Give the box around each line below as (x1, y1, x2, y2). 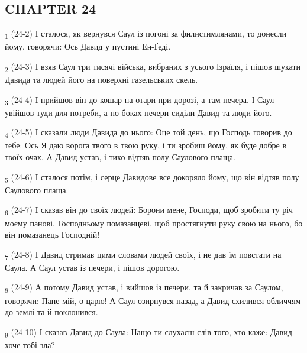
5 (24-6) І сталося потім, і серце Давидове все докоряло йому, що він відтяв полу (5, 170, 299, 184)
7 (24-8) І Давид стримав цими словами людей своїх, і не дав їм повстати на (5, 248, 282, 262)
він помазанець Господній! (5, 228, 100, 241)
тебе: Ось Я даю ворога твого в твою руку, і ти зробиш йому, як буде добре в (5, 139, 287, 151)
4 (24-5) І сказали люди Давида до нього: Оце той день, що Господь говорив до (5, 126, 292, 140)
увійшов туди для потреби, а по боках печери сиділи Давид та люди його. (5, 106, 272, 118)
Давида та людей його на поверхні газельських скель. (5, 73, 198, 86)
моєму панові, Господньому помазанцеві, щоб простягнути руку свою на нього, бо (5, 216, 303, 229)
